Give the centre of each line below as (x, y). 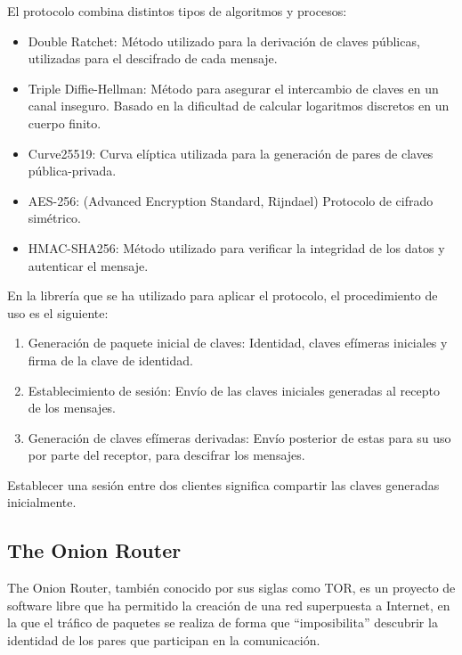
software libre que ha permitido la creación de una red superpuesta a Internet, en (229, 605)
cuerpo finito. (65, 123)
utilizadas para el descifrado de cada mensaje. (153, 58)
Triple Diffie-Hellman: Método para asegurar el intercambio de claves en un (233, 88)
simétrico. (55, 218)
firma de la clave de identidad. (110, 360)
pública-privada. (72, 171)
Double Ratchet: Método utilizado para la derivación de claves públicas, (224, 41)
